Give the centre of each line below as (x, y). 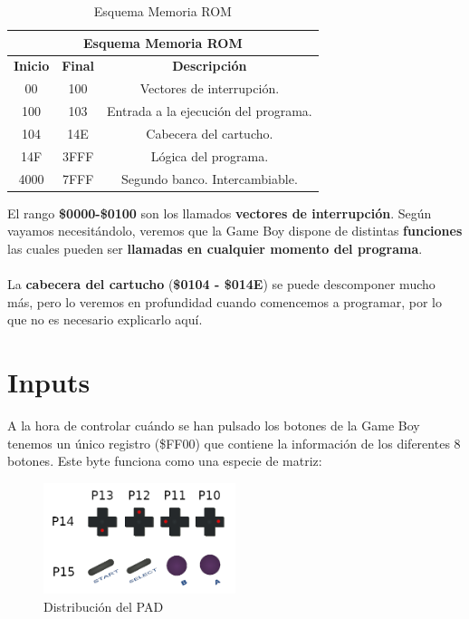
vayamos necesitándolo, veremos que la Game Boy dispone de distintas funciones (235, 231)
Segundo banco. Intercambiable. (209, 178)
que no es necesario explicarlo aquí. (105, 319)
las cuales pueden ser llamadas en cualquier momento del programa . (215, 248)
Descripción (210, 66)
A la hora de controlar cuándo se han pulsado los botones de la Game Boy (214, 426)
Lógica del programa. (210, 155)
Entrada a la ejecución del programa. (210, 111)
